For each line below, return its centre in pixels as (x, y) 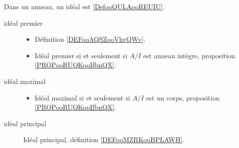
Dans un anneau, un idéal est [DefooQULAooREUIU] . (84, 6)
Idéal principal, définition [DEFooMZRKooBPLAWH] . (104, 140)
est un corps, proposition (183, 97)
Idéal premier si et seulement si (81, 55)
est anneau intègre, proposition (189, 55)
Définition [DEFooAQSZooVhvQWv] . (90, 39)
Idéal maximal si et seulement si (82, 97)
